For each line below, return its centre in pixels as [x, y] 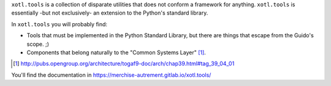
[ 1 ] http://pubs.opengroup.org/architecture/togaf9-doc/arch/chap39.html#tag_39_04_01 [124, 63]
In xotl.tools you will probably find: [59, 24]
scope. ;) [38, 44]
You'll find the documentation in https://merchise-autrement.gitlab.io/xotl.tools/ [111, 75]
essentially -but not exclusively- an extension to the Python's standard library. [110, 13]
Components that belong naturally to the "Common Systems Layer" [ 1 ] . [116, 52]
